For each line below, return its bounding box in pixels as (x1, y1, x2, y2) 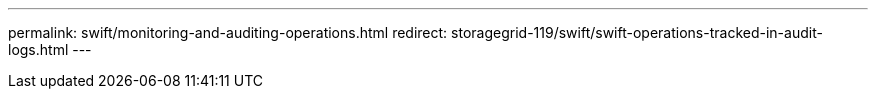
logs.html (8, 41, 69, 58)
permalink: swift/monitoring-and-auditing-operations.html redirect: (8, 24, 448, 41)
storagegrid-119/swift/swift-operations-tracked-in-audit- (451, 24, 823, 41)
